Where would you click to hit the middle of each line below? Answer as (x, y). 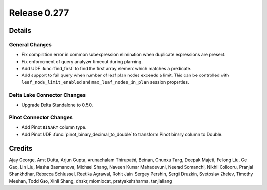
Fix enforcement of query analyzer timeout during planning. (82, 61)
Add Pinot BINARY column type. (54, 127)
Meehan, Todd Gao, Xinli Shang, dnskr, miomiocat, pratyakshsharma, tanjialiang (90, 181)
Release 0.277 (39, 13)
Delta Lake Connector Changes (47, 95)
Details (20, 30)
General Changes (30, 44)
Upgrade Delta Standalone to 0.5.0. (57, 105)
